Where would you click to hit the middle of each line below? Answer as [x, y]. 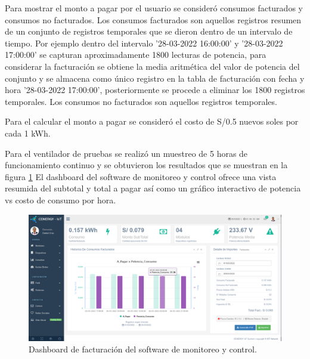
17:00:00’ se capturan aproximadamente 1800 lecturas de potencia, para [136, 55]
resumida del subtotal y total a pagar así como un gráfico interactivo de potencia [153, 188]
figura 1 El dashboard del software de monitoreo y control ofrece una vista [141, 176]
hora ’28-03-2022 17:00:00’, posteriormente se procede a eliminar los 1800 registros [155, 90]
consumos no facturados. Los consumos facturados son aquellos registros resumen [153, 19]
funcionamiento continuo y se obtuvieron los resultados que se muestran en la [146, 165]
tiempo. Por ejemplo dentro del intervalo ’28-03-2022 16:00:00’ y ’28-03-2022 [144, 43]
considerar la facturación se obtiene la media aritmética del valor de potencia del [152, 66]
